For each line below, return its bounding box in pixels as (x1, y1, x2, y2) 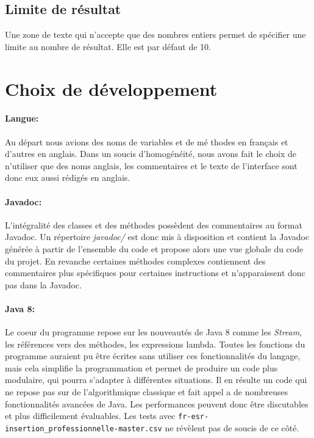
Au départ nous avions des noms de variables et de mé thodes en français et (5, 135, 288, 148)
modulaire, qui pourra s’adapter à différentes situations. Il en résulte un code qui (5, 373, 307, 386)
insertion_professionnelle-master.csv (5, 424, 162, 433)
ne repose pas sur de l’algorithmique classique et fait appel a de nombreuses (5, 385, 288, 398)
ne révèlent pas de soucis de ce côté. (165, 421, 299, 434)
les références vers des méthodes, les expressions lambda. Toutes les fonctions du (5, 337, 305, 350)
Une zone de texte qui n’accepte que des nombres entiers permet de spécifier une (5, 28, 306, 41)
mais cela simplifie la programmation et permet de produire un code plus (5, 361, 278, 374)
